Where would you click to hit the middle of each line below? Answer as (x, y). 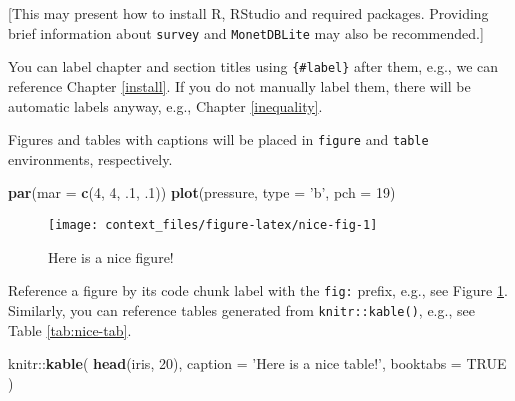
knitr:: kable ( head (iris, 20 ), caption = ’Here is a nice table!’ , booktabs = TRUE (257, 363)
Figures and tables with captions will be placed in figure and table (218, 139)
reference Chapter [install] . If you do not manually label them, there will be (239, 85)
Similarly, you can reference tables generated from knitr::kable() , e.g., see (241, 309)
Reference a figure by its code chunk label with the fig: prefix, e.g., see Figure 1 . (258, 290)
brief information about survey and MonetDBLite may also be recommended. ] (246, 32)
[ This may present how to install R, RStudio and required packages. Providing (248, 13)
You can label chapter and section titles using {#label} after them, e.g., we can (253, 66)
